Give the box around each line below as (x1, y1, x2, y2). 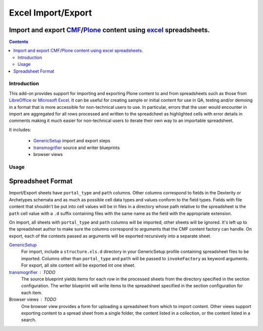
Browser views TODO (9, 296, 56, 302)
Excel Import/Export (9, 7, 92, 18)
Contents (9, 39, 29, 45)
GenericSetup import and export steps (33, 138, 111, 144)
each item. (21, 290, 42, 295)
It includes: (9, 127, 31, 133)
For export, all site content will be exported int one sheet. (21, 262, 136, 268)
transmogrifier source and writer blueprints (33, 144, 120, 151)
